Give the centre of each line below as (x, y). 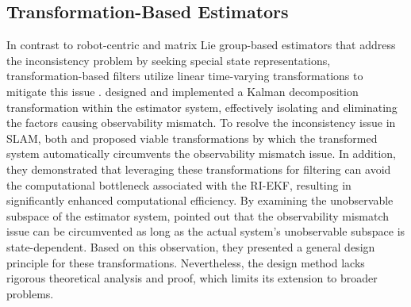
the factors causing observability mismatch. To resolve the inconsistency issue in (201, 123)
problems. (30, 293)
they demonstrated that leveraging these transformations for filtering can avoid (199, 169)
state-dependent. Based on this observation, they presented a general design (191, 246)
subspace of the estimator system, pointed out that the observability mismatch (198, 215)
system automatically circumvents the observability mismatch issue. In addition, (201, 153)
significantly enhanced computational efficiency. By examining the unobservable (200, 200)
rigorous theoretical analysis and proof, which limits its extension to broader (192, 278)
